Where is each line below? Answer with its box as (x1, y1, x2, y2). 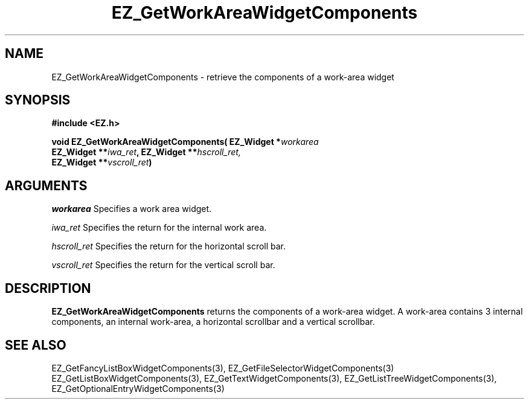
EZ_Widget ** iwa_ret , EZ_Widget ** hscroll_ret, (51, 147, 241, 158)
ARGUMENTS (5, 178, 88, 193)
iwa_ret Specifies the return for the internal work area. (51, 222, 267, 233)
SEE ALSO (5, 337, 66, 353)
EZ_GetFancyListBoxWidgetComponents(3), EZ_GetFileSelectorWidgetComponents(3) (51, 362, 394, 373)
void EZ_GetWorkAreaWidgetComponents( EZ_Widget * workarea (51, 136, 319, 147)
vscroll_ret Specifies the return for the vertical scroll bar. (51, 260, 275, 271)
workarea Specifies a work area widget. (51, 204, 212, 214)
